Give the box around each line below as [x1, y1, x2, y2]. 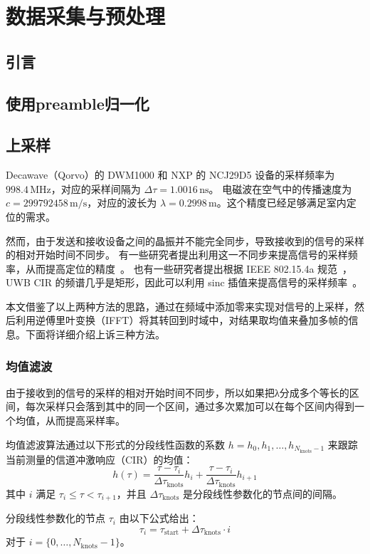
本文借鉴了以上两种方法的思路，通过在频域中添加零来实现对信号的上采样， [6, 298, 354, 313]
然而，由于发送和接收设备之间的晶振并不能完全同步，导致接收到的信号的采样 [6, 233, 364, 248]
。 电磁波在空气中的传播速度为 [208, 181, 352, 196]
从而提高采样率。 [45, 413, 125, 428]
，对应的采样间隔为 [51, 181, 141, 196]
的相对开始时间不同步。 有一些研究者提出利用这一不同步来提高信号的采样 [6, 247, 348, 262]
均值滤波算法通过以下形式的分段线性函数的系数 [6, 437, 225, 451]
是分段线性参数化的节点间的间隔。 [182, 486, 342, 501]
